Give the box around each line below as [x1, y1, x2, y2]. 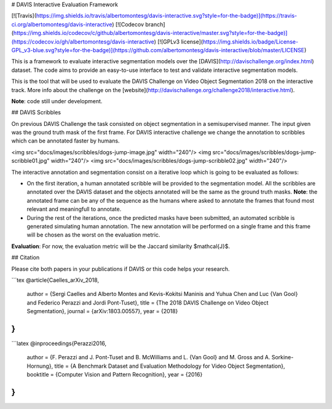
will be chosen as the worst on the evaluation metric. [26, 231, 160, 239]
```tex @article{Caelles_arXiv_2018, [11, 276, 100, 284]
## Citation [11, 254, 40, 261]
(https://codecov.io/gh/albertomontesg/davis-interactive [11, 37, 155, 45]
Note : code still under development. [11, 97, 103, 104]
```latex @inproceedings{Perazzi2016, [11, 340, 107, 347]
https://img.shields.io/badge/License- [202, 37, 298, 45]
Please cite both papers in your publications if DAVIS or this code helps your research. [11, 265, 230, 273]
